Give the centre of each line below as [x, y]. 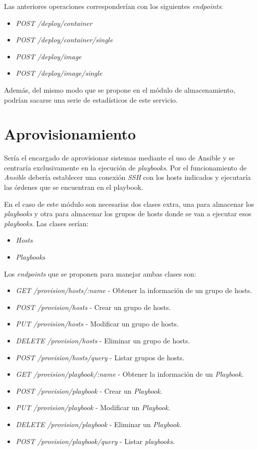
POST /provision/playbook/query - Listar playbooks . [95, 441]
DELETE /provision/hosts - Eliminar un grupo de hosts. [103, 340]
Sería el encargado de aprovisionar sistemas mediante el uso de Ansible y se [120, 158]
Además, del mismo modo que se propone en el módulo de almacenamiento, [120, 89]
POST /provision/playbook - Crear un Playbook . [89, 390]
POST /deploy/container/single [64, 40]
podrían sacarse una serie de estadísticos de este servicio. [91, 99]
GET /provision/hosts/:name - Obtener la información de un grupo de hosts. [134, 290]
